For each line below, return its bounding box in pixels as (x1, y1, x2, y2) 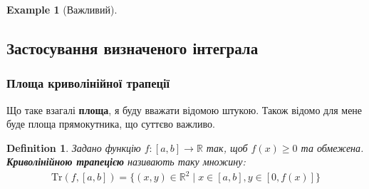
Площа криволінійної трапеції (6, 74, 170, 92)
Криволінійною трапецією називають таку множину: (6, 154, 246, 169)
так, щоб (206, 140, 248, 155)
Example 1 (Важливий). (6, 2, 118, 16)
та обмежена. (301, 140, 364, 155)
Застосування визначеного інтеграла (6, 36, 259, 58)
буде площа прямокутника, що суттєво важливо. (6, 116, 215, 131)
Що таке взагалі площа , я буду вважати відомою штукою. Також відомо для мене (6, 102, 363, 117)
